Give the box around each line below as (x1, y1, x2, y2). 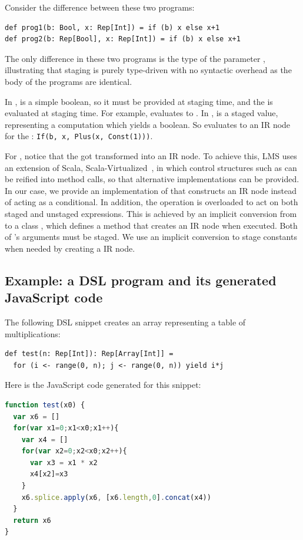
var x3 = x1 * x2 (29, 458, 98, 467)
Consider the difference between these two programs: (5, 1, 195, 13)
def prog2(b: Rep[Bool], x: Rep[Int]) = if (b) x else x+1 (5, 35, 241, 44)
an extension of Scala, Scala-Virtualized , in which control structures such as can (5, 161, 297, 173)
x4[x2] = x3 (29, 470, 68, 479)
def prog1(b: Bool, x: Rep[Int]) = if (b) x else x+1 (5, 23, 220, 32)
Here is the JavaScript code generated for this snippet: (5, 378, 201, 391)
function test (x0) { (5, 400, 85, 409)
